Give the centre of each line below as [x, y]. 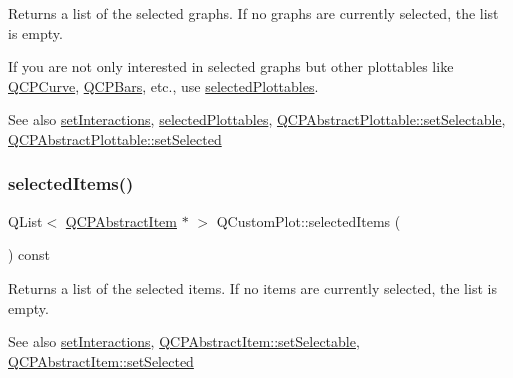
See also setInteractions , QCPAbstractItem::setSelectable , [184, 341]
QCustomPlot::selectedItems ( [308, 220]
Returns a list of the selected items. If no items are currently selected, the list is [252, 287]
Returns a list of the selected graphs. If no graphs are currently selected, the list [253, 13]
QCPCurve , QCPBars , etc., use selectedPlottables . [163, 85]
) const [29, 254]
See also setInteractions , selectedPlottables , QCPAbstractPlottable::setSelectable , [257, 119]
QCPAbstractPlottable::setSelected [115, 138]
